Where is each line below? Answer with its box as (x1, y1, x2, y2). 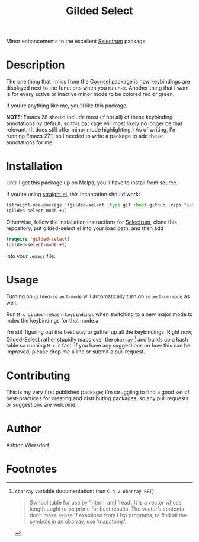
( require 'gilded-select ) (6, 236, 70, 242)
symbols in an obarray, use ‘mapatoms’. (29, 518, 126, 525)
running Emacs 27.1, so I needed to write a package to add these (6, 132, 163, 140)
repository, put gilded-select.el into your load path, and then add (6, 224, 164, 232)
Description (6, 58, 65, 72)
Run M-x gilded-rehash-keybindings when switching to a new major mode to (6, 310, 193, 318)
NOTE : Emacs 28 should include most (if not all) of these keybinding (6, 114, 173, 121)
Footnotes (6, 463, 57, 476)
